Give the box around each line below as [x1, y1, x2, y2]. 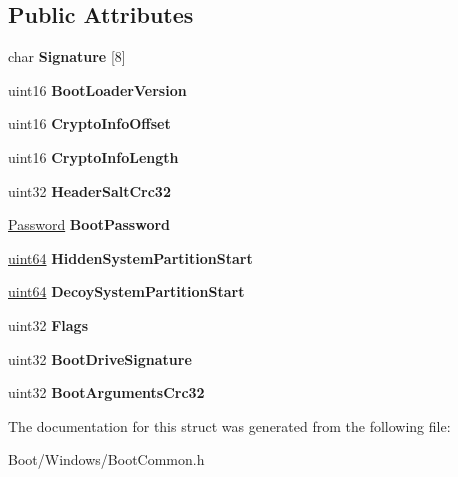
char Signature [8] [8, 46, 126, 67]
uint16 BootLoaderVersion [8, 79, 187, 100]
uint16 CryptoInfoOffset [8, 113, 171, 134]
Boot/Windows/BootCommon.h [8, 449, 205, 470]
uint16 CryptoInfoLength [8, 146, 179, 167]
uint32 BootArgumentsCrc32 [8, 382, 205, 403]
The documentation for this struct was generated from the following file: [8, 415, 451, 436]
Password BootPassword [8, 214, 171, 235]
